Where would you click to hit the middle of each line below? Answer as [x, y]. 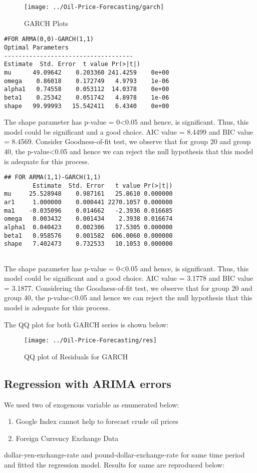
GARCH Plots [46, 23]
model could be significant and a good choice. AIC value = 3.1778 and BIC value [129, 278]
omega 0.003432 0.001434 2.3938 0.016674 [88, 219]
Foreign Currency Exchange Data [67, 438]
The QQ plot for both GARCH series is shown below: [86, 324]
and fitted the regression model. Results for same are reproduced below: [114, 465]
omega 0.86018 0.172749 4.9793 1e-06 [87, 81]
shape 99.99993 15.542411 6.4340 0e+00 [87, 106]
